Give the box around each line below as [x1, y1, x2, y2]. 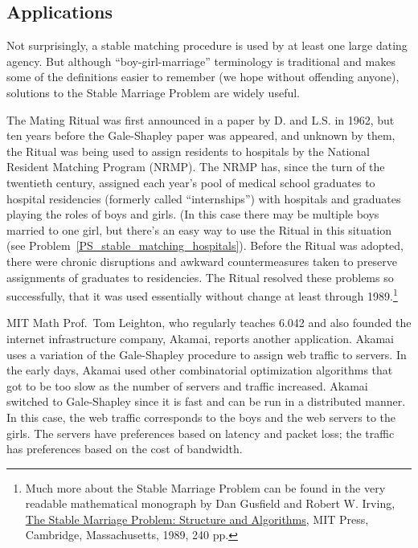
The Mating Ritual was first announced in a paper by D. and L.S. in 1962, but [6, 111, 395, 128]
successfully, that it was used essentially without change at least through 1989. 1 [6, 285, 398, 304]
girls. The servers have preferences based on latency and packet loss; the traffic [6, 424, 395, 441]
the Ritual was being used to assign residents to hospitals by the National [6, 142, 370, 159]
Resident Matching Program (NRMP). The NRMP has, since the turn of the [6, 158, 385, 175]
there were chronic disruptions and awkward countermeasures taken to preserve [6, 252, 398, 269]
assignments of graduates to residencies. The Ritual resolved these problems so [6, 268, 394, 285]
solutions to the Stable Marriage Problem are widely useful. [6, 84, 300, 100]
